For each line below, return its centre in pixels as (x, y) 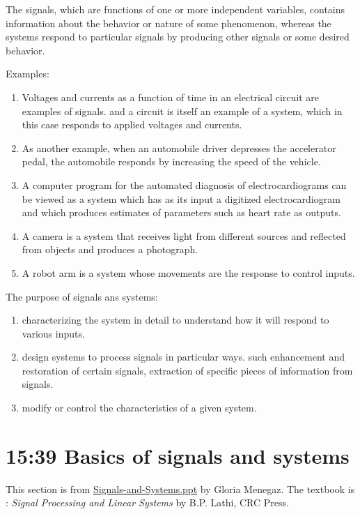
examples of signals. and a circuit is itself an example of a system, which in (182, 111)
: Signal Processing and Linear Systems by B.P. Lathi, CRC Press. (147, 502)
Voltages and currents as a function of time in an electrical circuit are (171, 97)
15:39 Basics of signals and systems (178, 455)
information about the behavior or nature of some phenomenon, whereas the (169, 23)
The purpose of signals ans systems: (82, 296)
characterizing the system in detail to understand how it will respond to (175, 320)
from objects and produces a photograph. (110, 249)
